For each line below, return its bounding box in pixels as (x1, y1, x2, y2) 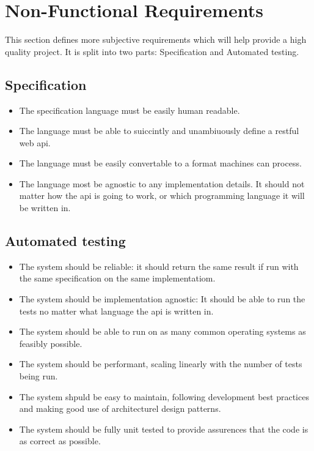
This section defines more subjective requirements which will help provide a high (5, 33, 307, 46)
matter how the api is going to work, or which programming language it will (19, 189, 305, 202)
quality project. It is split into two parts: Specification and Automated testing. (5, 45, 299, 58)
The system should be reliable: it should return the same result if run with (19, 259, 299, 272)
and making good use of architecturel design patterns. (19, 402, 221, 415)
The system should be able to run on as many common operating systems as (19, 325, 306, 338)
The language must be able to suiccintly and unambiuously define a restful (19, 124, 299, 137)
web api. (19, 136, 51, 149)
